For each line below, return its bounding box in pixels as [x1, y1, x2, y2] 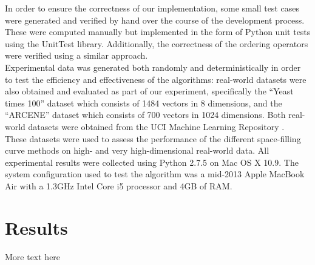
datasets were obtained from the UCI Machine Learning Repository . [28, 120, 285, 132]
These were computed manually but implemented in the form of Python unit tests [5, 25, 311, 38]
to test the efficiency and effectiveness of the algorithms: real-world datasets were [5, 73, 307, 85]
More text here [5, 250, 61, 263]
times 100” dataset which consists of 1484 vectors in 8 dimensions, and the [5, 96, 282, 109]
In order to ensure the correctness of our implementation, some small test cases [5, 2, 299, 14]
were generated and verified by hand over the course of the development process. [5, 13, 305, 26]
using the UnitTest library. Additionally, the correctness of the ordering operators [5, 37, 308, 50]
